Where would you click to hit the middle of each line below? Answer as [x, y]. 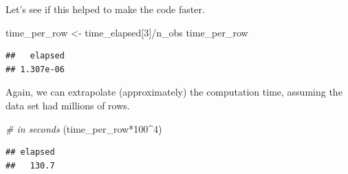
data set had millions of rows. [68, 105]
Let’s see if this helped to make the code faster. [105, 9]
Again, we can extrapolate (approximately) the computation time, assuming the [174, 92]
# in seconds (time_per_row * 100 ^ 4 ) [84, 128]
